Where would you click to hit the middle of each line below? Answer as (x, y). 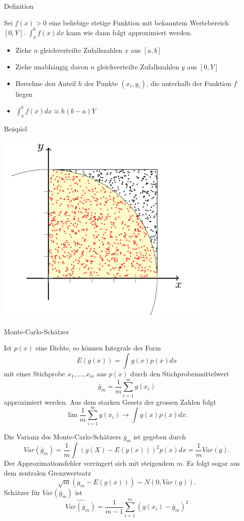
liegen (24, 94)
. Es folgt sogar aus (211, 463)
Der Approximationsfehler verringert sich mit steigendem (89, 463)
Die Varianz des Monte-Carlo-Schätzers (63, 437)
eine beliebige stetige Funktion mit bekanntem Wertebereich (139, 22)
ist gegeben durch (160, 437)
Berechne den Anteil (46, 83)
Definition (19, 6)
